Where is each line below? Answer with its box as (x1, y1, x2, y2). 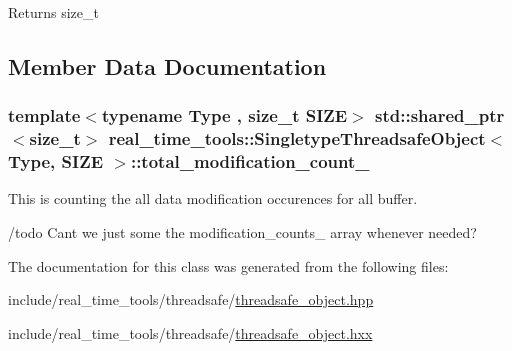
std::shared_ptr (375, 103, 505, 128)
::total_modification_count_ (130, 149, 370, 174)
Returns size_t (8, 2, 99, 22)
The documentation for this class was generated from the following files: (8, 255, 449, 276)
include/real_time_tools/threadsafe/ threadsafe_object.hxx (8, 322, 373, 343)
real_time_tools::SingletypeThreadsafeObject (108, 126, 486, 151)
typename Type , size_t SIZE (101, 103, 348, 128)
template (8, 103, 81, 128)
